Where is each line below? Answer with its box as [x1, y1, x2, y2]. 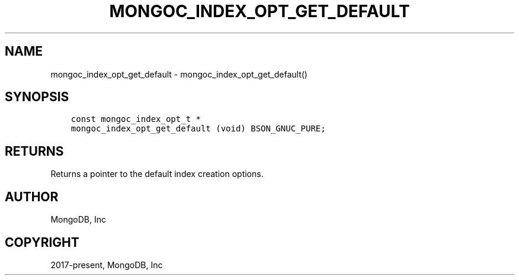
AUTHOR [5, 189, 59, 204]
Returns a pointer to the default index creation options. [50, 169, 264, 179]
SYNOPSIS [5, 89, 69, 105]
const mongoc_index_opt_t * [71, 114, 201, 124]
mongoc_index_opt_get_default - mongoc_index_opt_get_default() [50, 69, 307, 79]
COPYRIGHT [5, 234, 79, 250]
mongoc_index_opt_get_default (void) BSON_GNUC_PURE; [71, 124, 326, 134]
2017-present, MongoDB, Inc [50, 259, 163, 270]
